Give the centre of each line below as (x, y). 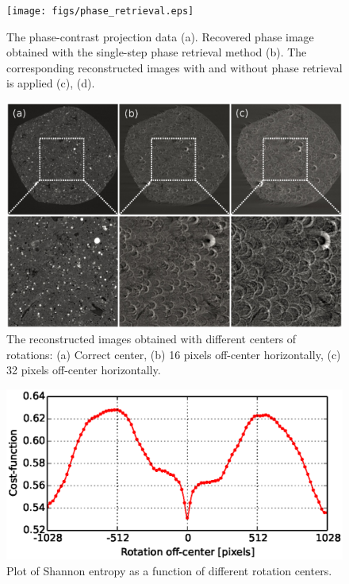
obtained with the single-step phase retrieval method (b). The (157, 52)
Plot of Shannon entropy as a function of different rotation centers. (169, 570)
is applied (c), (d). (51, 83)
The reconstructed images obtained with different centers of (151, 339)
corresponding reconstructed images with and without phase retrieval (174, 67)
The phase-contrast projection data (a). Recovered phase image (160, 36)
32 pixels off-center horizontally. (84, 370)
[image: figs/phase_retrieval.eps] (100, 11)
